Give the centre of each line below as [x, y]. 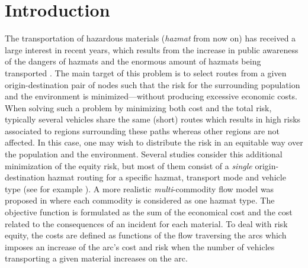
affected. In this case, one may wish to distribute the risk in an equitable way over [154, 142]
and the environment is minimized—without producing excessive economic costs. [151, 96]
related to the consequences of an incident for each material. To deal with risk [146, 223]
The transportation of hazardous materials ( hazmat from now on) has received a [150, 38]
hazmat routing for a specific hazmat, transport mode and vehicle [167, 177]
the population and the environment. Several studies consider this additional [144, 154]
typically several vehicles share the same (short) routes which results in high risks [153, 119]
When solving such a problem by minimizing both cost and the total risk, [138, 107]
